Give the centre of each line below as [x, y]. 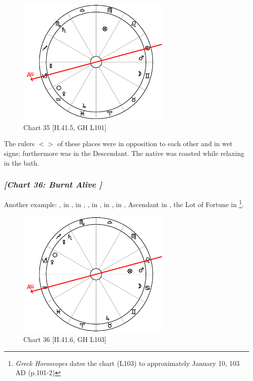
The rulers [19, 143]
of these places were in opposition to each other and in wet [145, 143]
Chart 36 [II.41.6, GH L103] [65, 339]
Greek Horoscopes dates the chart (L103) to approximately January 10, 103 [127, 363]
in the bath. [22, 162]
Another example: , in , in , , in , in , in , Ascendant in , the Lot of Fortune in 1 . [124, 204]
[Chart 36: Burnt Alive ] [53, 184]
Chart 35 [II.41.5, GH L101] [65, 127]
